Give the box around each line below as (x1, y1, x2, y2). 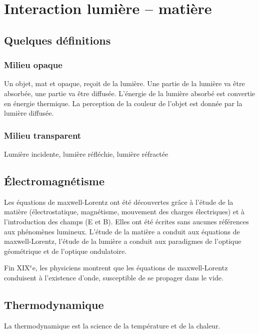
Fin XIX (4, 262, 30, 273)
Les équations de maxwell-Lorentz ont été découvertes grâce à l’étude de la (4, 196, 233, 207)
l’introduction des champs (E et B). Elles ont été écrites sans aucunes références (4, 216, 249, 226)
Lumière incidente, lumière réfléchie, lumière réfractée (4, 148, 168, 159)
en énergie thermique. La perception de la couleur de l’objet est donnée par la (4, 98, 242, 108)
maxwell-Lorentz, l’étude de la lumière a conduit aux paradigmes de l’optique (4, 236, 241, 246)
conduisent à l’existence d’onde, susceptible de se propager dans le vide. (4, 272, 223, 282)
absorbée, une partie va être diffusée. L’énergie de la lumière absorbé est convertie (4, 88, 255, 98)
